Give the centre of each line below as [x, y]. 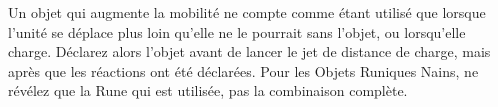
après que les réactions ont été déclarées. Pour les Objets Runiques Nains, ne [243, 70]
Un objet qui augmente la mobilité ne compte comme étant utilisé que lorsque [247, 12]
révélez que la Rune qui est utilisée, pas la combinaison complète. [208, 90]
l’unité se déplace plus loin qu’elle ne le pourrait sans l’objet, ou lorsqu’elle [237, 31]
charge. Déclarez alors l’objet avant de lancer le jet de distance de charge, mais [249, 51]
